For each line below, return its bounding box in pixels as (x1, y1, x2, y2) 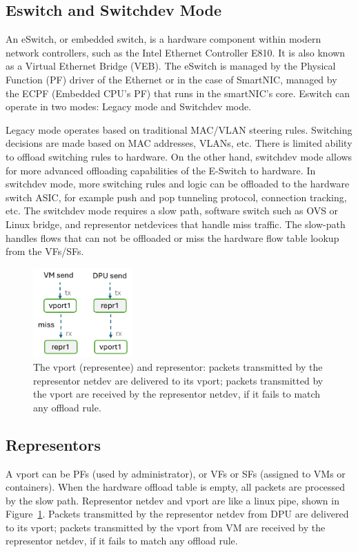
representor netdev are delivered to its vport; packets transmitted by (33, 373, 324, 387)
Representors (6, 433, 101, 455)
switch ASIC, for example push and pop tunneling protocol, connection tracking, (6, 190, 347, 204)
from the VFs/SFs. (6, 244, 84, 258)
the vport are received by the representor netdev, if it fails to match (33, 387, 321, 401)
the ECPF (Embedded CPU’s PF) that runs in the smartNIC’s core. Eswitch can (6, 85, 350, 100)
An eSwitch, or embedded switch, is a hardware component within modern (6, 32, 321, 46)
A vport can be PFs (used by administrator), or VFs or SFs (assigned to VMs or (6, 466, 346, 480)
